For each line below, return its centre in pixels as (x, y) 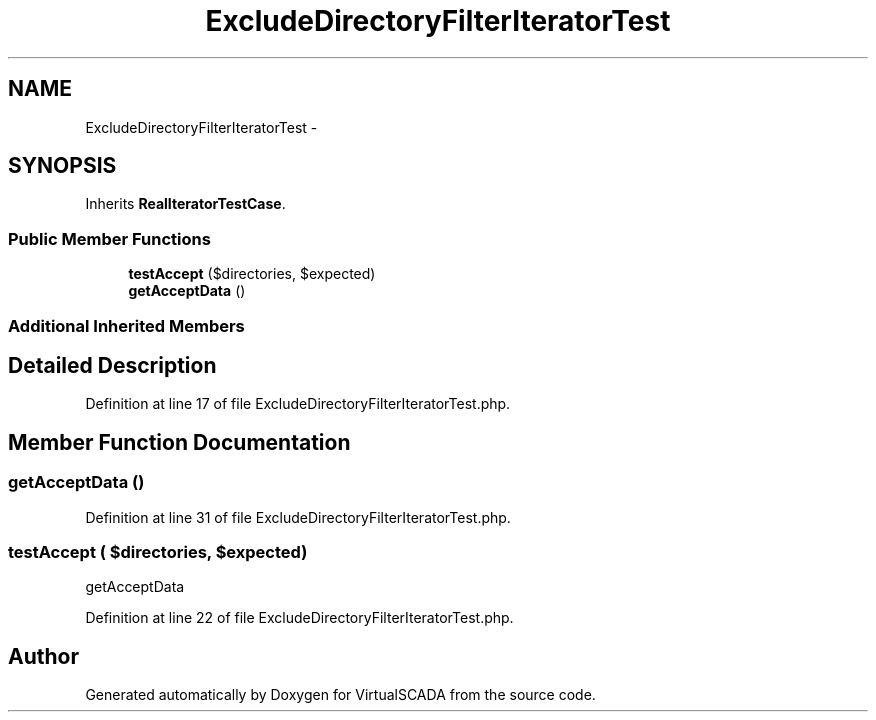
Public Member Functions (109, 238)
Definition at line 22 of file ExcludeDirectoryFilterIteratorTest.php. (299, 618)
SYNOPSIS (62, 166)
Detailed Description (112, 365)
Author (43, 656)
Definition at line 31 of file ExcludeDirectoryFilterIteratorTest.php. (298, 517)
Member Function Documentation (179, 442)
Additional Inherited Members (126, 325)
